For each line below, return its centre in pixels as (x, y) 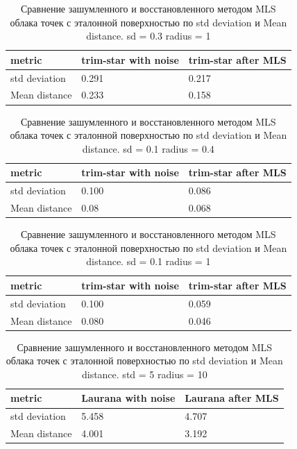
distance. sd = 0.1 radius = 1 (148, 261)
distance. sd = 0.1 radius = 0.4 (148, 148)
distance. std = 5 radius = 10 (144, 374)
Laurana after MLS (232, 398)
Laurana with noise (128, 398)
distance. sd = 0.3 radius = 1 (148, 36)
